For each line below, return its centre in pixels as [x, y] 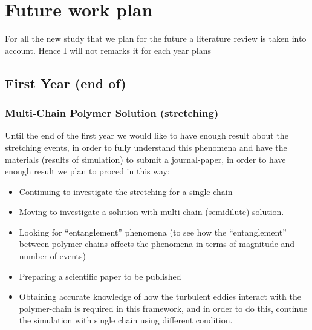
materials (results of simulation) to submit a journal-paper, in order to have [145, 159]
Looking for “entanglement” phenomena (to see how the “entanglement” [153, 232]
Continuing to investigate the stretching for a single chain [126, 191]
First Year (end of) [66, 83]
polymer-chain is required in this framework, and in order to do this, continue [163, 308]
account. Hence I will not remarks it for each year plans [108, 50]
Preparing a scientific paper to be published [100, 276]
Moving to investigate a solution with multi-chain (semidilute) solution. [151, 212]
